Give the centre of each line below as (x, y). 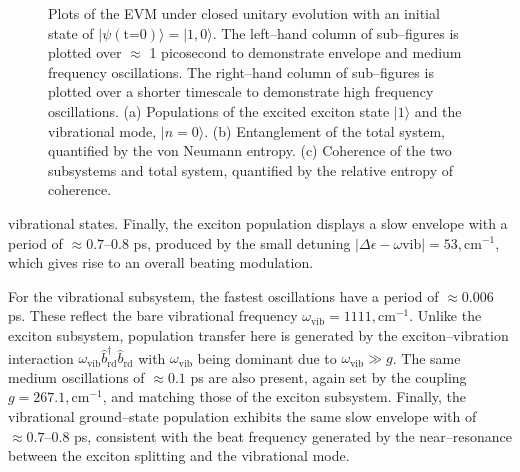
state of (71, 32)
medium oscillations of (76, 376)
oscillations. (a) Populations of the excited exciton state (219, 110)
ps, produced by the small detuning (242, 242)
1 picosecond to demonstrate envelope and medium (305, 52)
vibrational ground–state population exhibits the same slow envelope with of (242, 416)
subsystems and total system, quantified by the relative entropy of (250, 169)
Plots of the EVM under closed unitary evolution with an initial (244, 13)
